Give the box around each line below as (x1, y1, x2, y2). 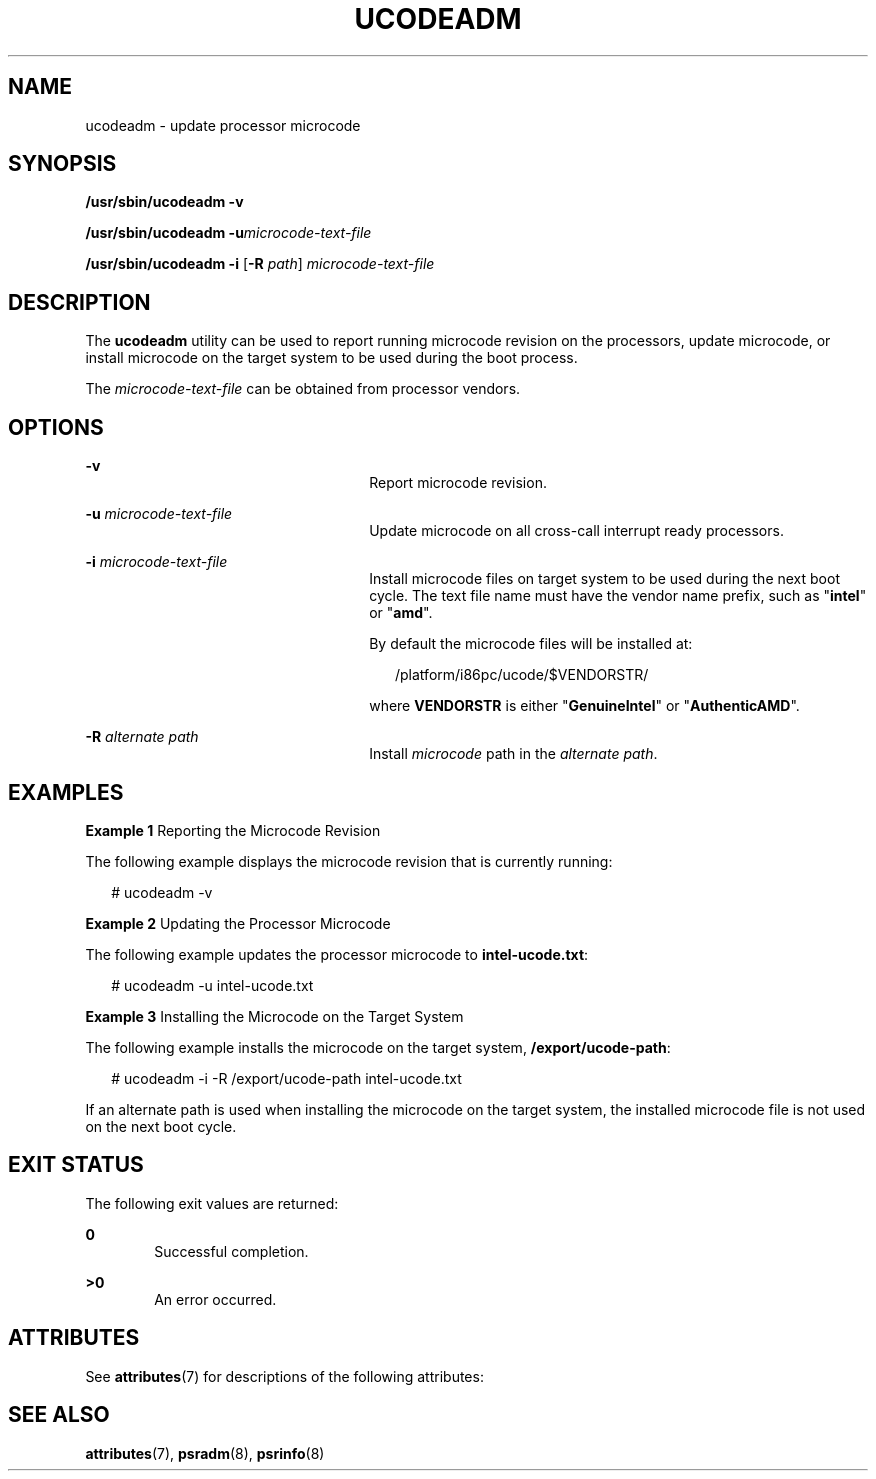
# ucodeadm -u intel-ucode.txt (111, 976, 314, 994)
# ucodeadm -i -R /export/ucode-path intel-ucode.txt (111, 1069, 462, 1087)
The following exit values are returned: (85, 1194, 339, 1212)
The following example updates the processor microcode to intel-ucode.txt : (85, 945, 589, 963)
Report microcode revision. (369, 474, 547, 492)
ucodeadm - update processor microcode (85, 116, 361, 134)
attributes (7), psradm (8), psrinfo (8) (85, 1444, 325, 1462)
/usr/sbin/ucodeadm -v (85, 193, 244, 211)
